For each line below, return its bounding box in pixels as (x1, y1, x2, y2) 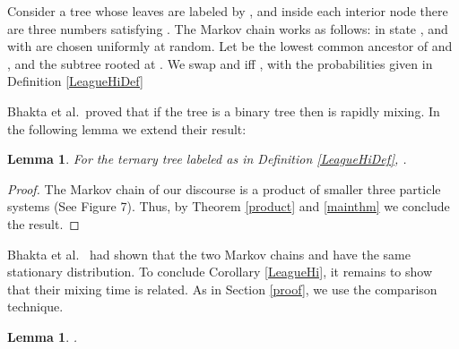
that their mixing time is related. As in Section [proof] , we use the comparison (7, 279, 437, 298)
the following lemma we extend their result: (7, 119, 247, 138)
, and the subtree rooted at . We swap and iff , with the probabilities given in (7, 54, 433, 72)
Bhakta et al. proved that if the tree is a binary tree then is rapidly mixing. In (7, 101, 440, 120)
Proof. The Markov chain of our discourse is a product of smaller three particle (7, 179, 441, 198)
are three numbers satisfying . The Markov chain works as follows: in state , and (7, 19, 448, 38)
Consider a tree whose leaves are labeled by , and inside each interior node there (7, 2, 448, 20)
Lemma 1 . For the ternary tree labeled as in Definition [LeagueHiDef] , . (7, 149, 407, 168)
